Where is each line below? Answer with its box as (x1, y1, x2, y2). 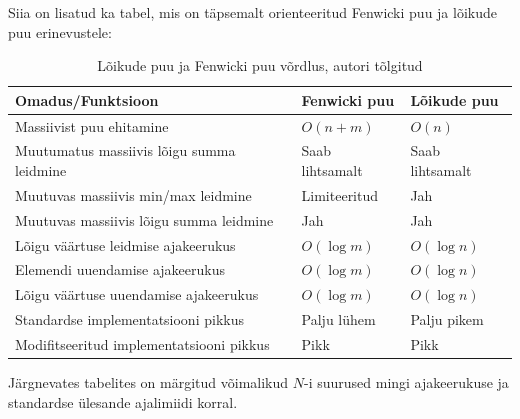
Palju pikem (410, 309, 484, 330)
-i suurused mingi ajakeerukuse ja (303, 372, 509, 393)
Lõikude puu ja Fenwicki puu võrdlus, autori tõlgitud (97, 55, 423, 76)
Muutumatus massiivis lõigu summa (15, 140, 236, 161)
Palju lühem (301, 309, 376, 330)
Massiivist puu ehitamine (15, 115, 169, 136)
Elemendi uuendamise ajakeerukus (15, 259, 226, 280)
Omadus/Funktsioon (15, 89, 159, 110)
